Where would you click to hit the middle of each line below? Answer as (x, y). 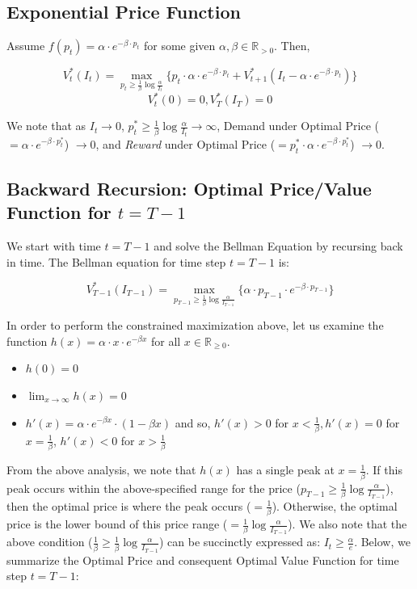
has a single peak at (285, 470)
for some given (179, 46)
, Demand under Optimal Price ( (298, 126)
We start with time (54, 246)
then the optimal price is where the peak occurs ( (129, 505)
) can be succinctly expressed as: (240, 542)
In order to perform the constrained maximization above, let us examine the (195, 325)
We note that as (46, 126)
